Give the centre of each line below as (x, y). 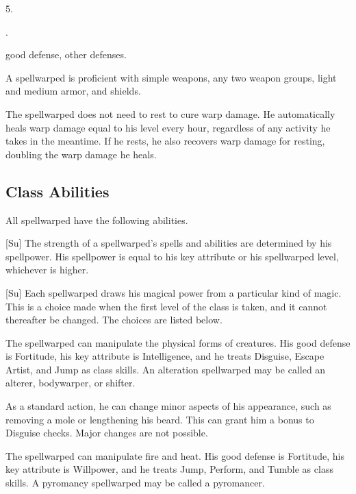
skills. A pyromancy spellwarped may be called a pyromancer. (135, 483)
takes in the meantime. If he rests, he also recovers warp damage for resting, (165, 141)
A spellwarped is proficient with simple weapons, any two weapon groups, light (171, 77)
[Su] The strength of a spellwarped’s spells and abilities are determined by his (169, 243)
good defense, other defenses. (66, 54)
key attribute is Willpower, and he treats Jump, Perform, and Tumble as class (169, 469)
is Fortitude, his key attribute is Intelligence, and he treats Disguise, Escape (165, 356)
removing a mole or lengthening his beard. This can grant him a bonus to (160, 419)
